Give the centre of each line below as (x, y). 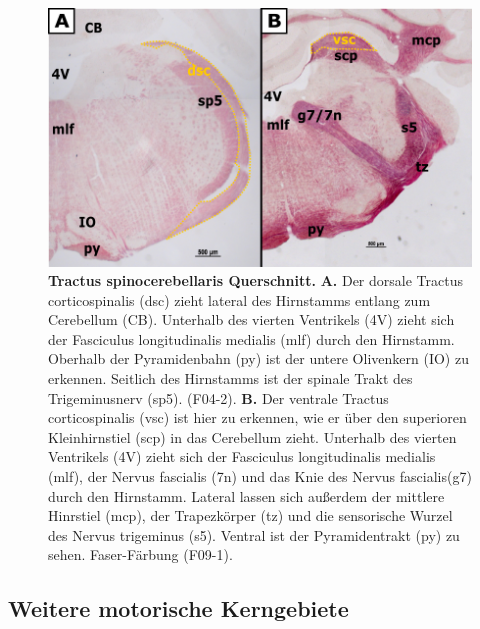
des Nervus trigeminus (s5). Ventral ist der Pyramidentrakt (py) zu (254, 534)
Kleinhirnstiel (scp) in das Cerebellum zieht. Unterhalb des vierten (252, 436)
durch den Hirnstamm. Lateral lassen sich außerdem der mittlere (246, 495)
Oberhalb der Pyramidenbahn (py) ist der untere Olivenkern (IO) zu (258, 358)
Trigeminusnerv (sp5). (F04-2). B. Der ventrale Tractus (218, 397)
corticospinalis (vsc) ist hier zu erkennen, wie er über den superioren (257, 417)
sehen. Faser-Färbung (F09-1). (140, 554)
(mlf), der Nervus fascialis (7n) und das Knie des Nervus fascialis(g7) (260, 476)
